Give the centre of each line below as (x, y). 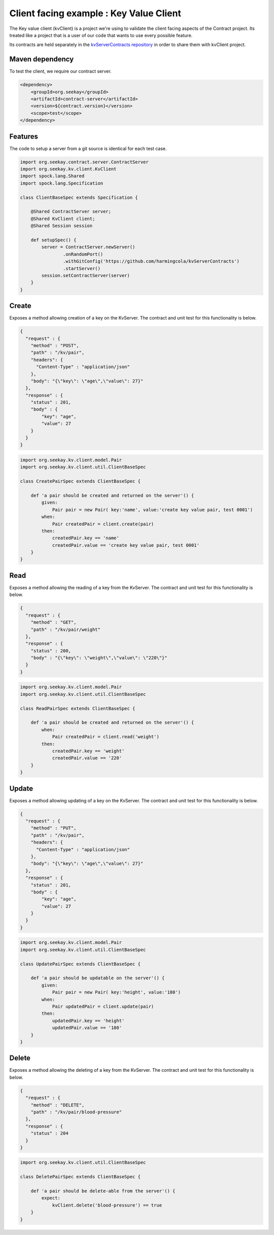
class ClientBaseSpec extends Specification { (79, 197)
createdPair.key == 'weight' (88, 751)
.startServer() (82, 268)
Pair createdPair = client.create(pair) (103, 524)
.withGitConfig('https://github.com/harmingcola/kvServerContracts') (151, 261)
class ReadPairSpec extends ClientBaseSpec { (78, 708)
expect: (51, 1198)
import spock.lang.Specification (62, 183)
